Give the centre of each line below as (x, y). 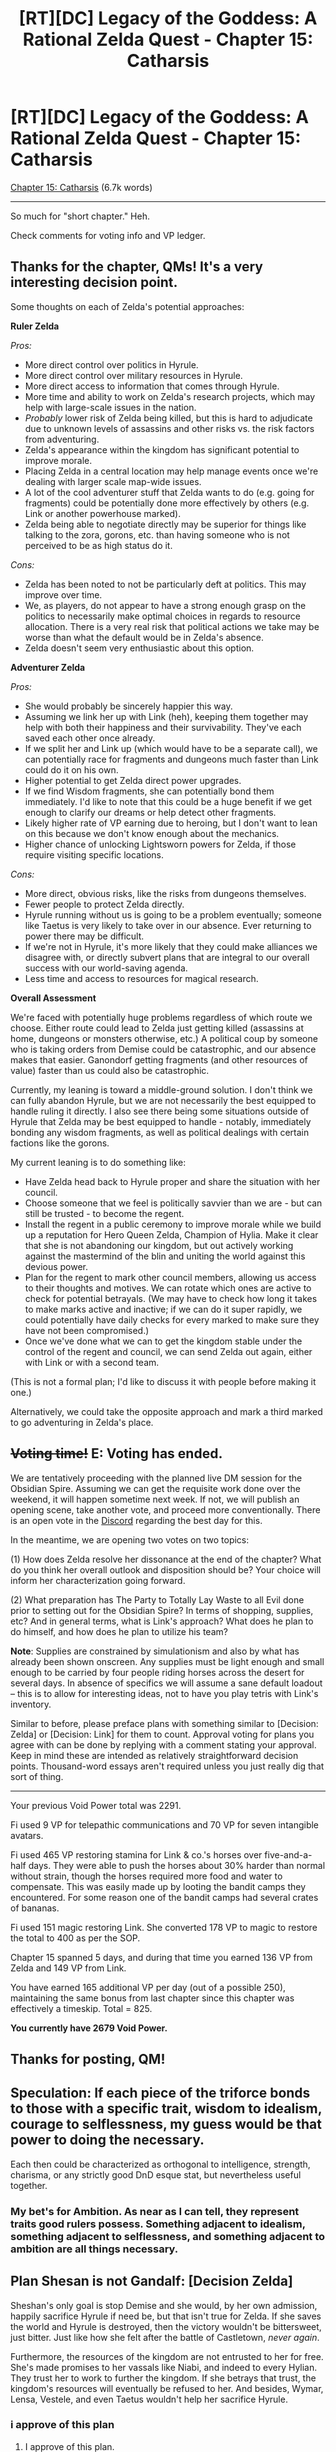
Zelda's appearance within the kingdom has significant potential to (162, 449)
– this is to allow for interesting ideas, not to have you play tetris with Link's (164, 1693)
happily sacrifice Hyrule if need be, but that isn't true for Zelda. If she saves (166, 2316)
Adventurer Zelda (48, 667)
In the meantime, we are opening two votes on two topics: (130, 1539)
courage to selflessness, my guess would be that (166, 2124)
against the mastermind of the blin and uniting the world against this (165, 1256)
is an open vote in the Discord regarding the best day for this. (136, 1520)
